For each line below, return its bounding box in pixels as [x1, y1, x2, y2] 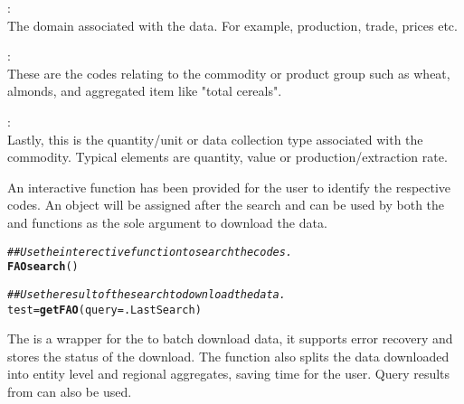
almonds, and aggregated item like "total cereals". [7, 81, 282, 100]
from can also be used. [7, 381, 132, 400]
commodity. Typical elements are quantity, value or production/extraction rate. [7, 147, 448, 166]
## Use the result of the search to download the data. [7, 287, 286, 301]
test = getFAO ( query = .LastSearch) [7, 303, 202, 316]
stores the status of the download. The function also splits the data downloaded [7, 346, 450, 365]
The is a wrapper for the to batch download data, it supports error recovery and [7, 329, 453, 348]
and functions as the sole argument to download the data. [7, 212, 327, 231]
